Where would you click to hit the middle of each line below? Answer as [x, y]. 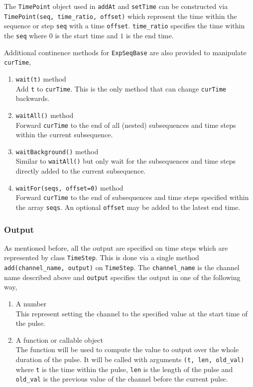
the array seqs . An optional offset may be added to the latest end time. [128, 207]
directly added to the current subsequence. [81, 171]
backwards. [33, 98]
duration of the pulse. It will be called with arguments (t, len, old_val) [130, 359]
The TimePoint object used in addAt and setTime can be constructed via [116, 6]
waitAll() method [45, 115]
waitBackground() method [57, 151]
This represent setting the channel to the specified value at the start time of [131, 313]
